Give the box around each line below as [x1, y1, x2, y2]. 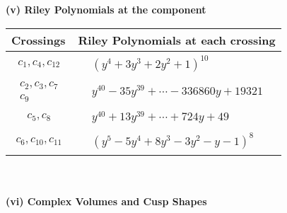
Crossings [11, 31, 66, 48]
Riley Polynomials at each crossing [78, 31, 276, 48]
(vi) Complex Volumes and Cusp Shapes [6, 193, 207, 208]
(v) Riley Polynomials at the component [6, 2, 206, 16]
